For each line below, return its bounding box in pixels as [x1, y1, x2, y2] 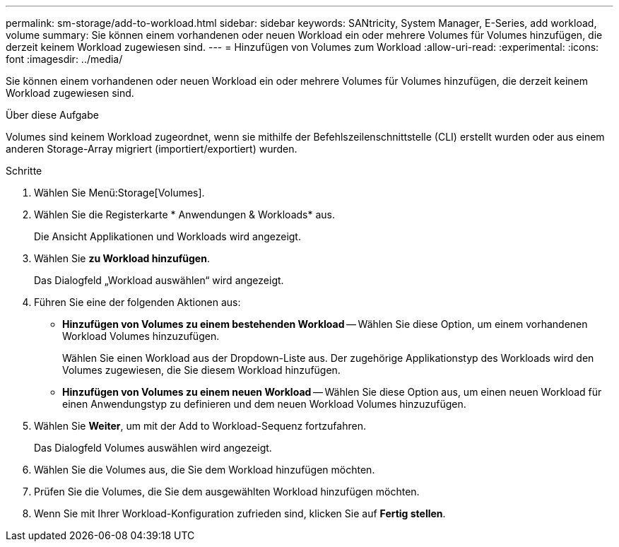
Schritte [6, 165, 42, 177]
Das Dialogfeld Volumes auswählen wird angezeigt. [34, 442, 272, 454]
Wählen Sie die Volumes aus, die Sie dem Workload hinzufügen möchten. [34, 464, 375, 476]
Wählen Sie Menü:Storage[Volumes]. [34, 187, 205, 199]
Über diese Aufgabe [6, 109, 99, 121]
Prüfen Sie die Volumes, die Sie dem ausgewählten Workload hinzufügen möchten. [34, 486, 420, 498]
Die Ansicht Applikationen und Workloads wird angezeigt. [34, 230, 301, 242]
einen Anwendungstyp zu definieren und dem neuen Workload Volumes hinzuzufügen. [62, 398, 466, 410]
